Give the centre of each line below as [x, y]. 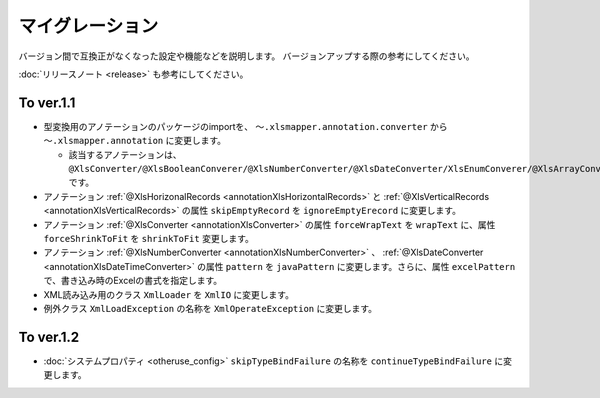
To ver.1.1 [47, 102]
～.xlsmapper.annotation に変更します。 [135, 141]
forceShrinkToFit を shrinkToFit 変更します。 [148, 238]
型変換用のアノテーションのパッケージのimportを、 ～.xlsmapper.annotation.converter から [246, 126]
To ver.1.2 [49, 336]
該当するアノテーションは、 [125, 154]
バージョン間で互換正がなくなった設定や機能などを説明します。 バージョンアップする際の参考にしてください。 [246, 56]
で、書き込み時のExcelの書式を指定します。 [133, 281]
